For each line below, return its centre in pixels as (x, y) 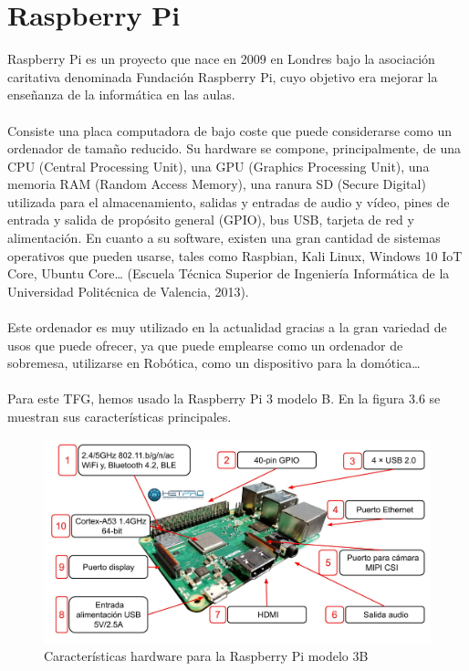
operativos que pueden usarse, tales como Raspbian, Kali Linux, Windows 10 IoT (235, 255)
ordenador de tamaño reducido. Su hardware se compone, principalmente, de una (234, 148)
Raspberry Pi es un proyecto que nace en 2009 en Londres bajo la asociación (221, 59)
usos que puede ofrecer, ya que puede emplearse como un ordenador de (205, 345)
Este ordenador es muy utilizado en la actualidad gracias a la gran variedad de (227, 327)
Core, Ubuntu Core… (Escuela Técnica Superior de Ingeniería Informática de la (229, 273)
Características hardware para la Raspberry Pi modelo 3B (206, 656)
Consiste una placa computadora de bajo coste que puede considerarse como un (229, 130)
